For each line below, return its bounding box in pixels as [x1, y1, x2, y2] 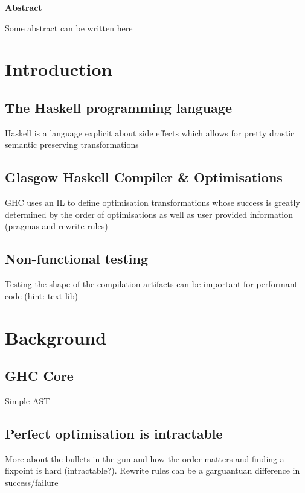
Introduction [5, 57, 112, 81]
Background [5, 325, 107, 349]
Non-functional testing [5, 249, 149, 268]
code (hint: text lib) [5, 289, 78, 302]
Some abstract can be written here [5, 21, 133, 34]
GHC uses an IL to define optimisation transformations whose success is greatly [5, 196, 300, 209]
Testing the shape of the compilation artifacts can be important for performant [5, 278, 298, 290]
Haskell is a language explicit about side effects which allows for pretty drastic [5, 126, 295, 139]
